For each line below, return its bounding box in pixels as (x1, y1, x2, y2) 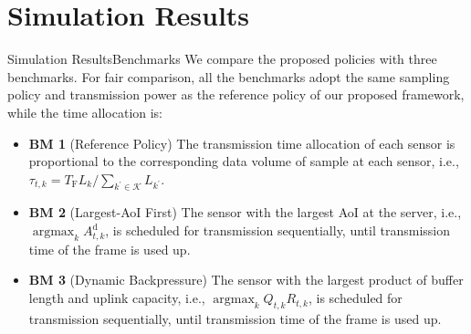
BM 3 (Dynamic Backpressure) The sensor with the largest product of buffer (28, 270, 464, 289)
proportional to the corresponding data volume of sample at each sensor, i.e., (28, 151, 459, 171)
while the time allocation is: (7, 102, 163, 121)
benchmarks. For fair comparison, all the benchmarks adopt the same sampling (7, 67, 450, 86)
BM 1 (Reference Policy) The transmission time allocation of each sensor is (28, 133, 455, 152)
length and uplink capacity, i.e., (28, 288, 205, 308)
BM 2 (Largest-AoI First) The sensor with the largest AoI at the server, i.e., (28, 203, 462, 222)
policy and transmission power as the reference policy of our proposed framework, (7, 85, 465, 104)
